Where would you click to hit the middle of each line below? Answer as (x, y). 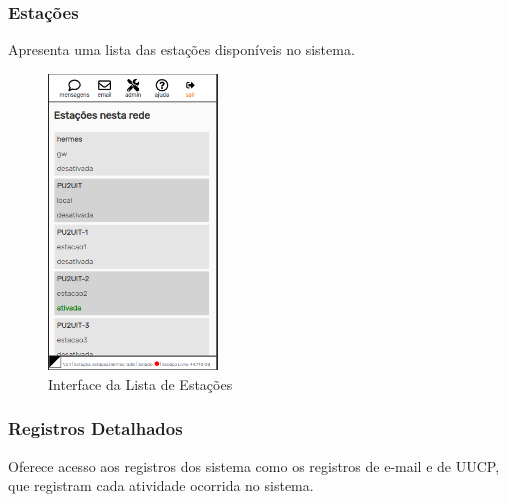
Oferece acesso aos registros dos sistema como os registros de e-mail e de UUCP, (254, 465)
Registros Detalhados (95, 428)
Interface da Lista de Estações (140, 383)
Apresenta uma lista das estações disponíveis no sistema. (181, 49)
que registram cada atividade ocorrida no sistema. (161, 485)
